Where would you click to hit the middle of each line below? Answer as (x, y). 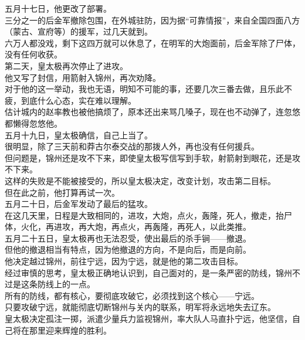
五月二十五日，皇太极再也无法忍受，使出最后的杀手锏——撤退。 (128, 238)
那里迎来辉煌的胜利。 (70, 330)
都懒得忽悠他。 (33, 123)
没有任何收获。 (33, 54)
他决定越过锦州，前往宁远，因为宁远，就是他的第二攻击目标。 (124, 261)
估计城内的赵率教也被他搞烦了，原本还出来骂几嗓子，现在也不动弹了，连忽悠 (152, 112)
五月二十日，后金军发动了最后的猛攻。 (79, 204)
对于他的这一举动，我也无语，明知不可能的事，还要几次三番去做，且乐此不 (148, 89)
